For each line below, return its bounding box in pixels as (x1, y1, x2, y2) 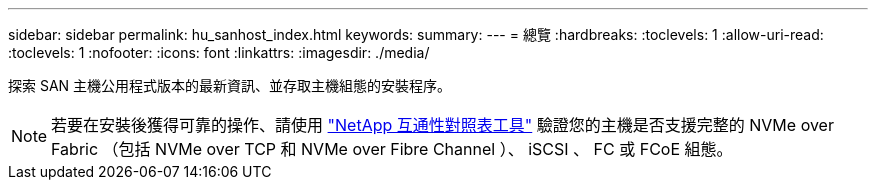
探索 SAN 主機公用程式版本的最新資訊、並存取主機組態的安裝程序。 (8, 77, 452, 94)
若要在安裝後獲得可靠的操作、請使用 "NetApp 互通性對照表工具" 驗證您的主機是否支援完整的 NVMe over (51, 115, 834, 135)
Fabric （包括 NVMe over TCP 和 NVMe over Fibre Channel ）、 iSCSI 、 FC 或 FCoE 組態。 (51, 139, 733, 159)
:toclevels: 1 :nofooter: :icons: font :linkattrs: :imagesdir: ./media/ (8, 44, 430, 61)
